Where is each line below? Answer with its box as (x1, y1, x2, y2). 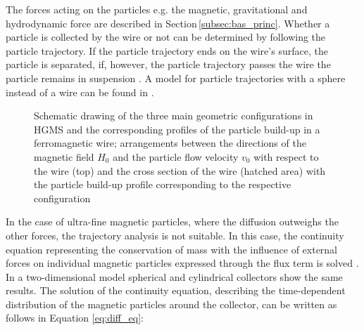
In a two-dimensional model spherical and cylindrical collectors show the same (6, 269, 343, 284)
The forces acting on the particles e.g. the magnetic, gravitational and (6, 2, 308, 16)
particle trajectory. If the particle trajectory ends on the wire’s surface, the (6, 43, 328, 58)
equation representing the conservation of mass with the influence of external (6, 242, 338, 256)
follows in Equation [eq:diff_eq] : (6, 310, 144, 325)
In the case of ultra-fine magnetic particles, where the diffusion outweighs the (6, 214, 339, 229)
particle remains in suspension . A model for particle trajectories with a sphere (6, 70, 346, 85)
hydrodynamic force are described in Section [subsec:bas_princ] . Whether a (6, 15, 330, 30)
